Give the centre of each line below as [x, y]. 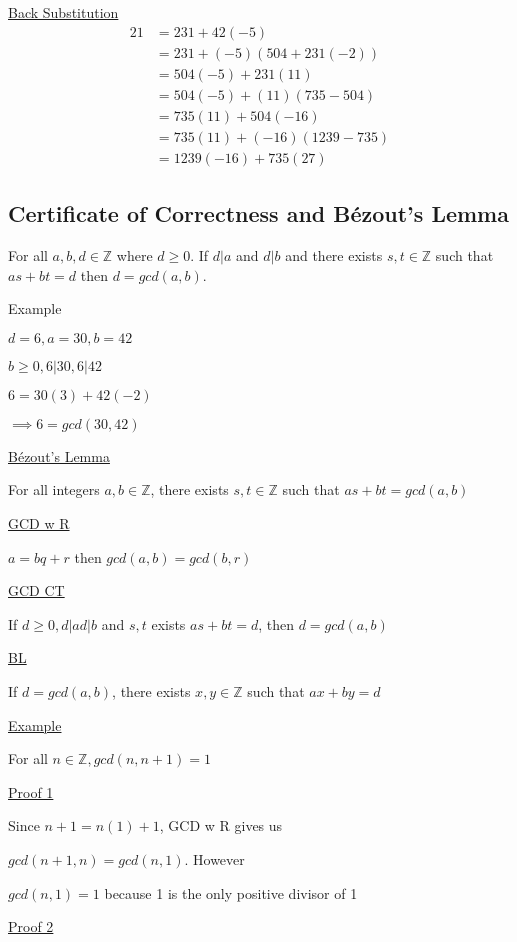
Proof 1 [31, 791]
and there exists [334, 255]
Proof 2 [31, 926]
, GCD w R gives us [221, 825]
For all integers [54, 489]
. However [214, 858]
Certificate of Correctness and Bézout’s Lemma [258, 213]
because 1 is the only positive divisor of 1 [231, 892]
